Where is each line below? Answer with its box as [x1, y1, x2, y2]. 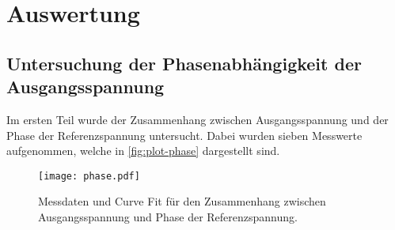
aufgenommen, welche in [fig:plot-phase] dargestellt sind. [6, 142, 280, 159]
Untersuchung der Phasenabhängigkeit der [6, 51, 362, 75]
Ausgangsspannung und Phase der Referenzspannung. [38, 209, 298, 224]
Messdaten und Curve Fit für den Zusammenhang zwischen [38, 193, 326, 209]
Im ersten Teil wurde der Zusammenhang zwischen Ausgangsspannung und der [6, 111, 389, 127]
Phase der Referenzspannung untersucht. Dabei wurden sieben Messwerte [6, 126, 363, 143]
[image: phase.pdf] [38, 170, 140, 182]
